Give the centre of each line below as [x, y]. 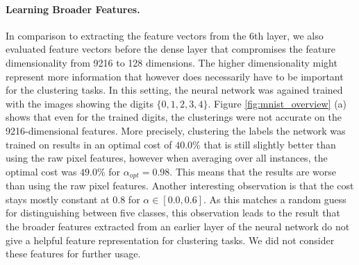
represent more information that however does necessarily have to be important [175, 76]
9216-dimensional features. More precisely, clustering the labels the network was [176, 130]
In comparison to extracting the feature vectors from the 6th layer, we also [165, 35]
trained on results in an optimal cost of [89, 144]
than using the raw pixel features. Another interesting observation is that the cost [180, 186]
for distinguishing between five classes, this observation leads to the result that [173, 213]
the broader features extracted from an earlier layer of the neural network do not [178, 226]
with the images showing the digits [80, 103]
